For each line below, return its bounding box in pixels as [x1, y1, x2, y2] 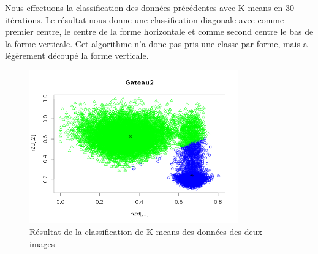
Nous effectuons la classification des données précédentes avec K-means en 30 [5, 1, 294, 13]
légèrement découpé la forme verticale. [5, 49, 149, 62]
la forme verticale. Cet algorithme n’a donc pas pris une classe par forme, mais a [5, 37, 308, 50]
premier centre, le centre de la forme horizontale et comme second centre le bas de [5, 25, 314, 38]
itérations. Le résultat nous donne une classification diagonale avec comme [5, 13, 284, 26]
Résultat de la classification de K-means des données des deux [29, 225, 262, 238]
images [29, 237, 55, 250]
